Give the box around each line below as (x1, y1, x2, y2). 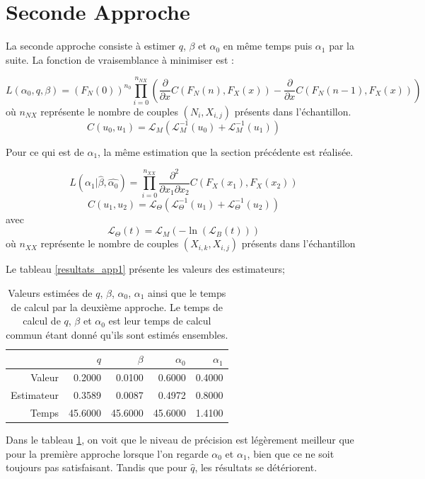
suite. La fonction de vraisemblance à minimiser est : (6, 52, 234, 67)
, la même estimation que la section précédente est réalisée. (98, 144, 354, 159)
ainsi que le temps (148, 285, 226, 300)
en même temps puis (223, 38, 313, 53)
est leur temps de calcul (108, 313, 211, 328)
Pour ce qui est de (6, 144, 84, 159)
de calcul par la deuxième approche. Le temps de (11, 299, 223, 314)
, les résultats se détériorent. (194, 460, 318, 475)
